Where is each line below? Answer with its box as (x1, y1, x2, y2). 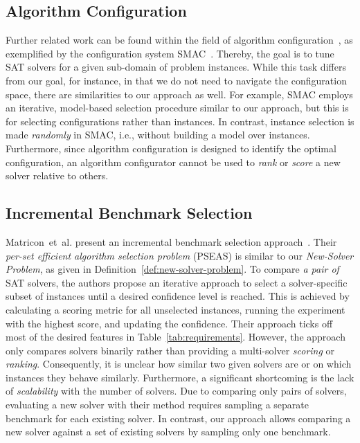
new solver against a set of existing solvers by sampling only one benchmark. (6, 424, 331, 439)
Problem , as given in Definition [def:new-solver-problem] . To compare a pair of (6, 262, 339, 276)
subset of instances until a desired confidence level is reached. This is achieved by (6, 289, 350, 303)
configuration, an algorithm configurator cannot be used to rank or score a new (6, 154, 341, 169)
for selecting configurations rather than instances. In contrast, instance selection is (6, 114, 354, 128)
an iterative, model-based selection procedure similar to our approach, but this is (6, 100, 349, 115)
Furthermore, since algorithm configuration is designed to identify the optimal (6, 141, 336, 155)
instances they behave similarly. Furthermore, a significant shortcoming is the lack (6, 370, 354, 384)
